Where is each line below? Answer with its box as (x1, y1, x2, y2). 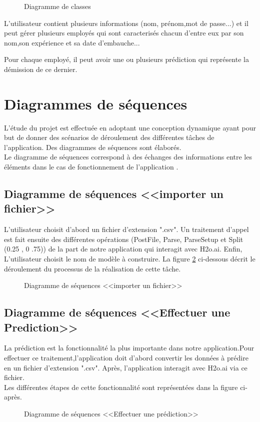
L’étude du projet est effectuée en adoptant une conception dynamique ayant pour (4, 122, 256, 132)
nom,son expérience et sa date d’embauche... (4, 37, 140, 47)
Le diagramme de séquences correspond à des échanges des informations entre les (4, 151, 252, 162)
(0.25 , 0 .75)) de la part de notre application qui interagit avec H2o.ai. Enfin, (4, 243, 242, 254)
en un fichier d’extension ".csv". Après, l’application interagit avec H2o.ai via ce (4, 362, 247, 372)
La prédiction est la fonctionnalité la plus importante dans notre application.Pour (4, 342, 254, 353)
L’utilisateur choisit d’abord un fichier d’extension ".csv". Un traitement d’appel (4, 224, 249, 234)
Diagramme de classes (24, 1, 91, 11)
